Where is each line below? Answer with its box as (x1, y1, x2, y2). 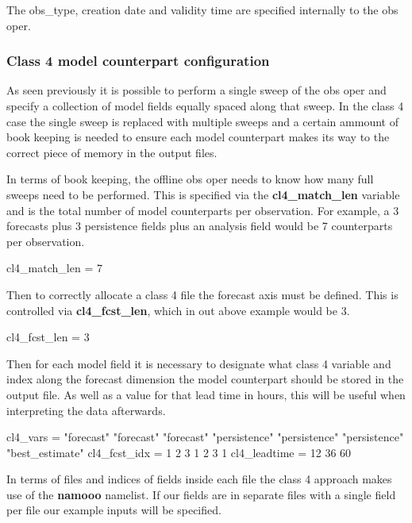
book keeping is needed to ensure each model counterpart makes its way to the (6, 129, 390, 145)
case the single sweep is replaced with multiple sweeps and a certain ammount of (6, 113, 399, 129)
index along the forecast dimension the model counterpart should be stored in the (6, 371, 404, 387)
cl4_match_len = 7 (6, 260, 102, 276)
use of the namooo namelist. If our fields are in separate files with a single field (6, 486, 396, 502)
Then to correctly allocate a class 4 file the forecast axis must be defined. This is (6, 286, 399, 302)
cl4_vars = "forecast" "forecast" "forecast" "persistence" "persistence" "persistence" (6, 429, 404, 445)
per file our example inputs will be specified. (6, 502, 221, 518)
